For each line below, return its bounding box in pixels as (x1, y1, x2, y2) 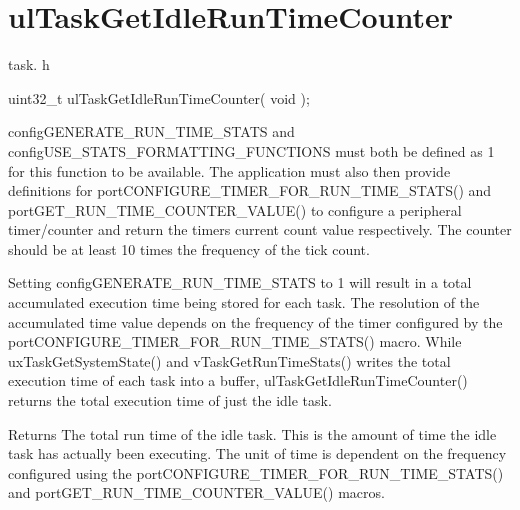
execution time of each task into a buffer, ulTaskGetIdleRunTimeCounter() (8, 370, 468, 391)
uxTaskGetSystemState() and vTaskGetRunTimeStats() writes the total (8, 350, 451, 371)
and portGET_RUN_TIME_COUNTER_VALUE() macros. (8, 482, 385, 503)
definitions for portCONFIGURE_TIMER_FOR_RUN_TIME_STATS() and (8, 180, 492, 201)
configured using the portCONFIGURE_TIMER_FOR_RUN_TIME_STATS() (8, 462, 504, 483)
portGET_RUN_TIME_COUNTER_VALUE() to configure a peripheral (8, 199, 462, 220)
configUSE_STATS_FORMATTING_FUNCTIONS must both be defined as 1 (8, 140, 495, 161)
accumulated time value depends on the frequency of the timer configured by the (8, 311, 503, 332)
